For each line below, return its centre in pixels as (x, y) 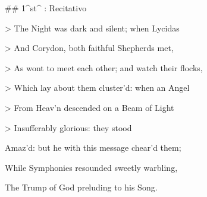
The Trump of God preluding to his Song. (81, 187)
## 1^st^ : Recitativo (46, 8)
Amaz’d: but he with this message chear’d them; (93, 147)
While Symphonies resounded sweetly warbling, (91, 167)
